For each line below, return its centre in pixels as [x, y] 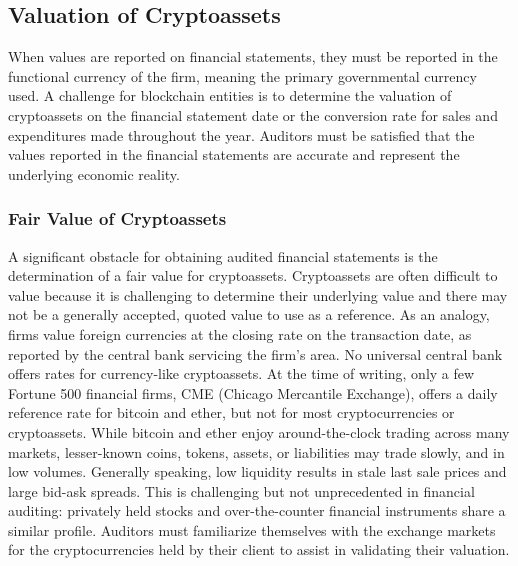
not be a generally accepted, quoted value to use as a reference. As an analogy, [249, 314]
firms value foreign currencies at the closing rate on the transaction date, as [240, 333]
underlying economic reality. [94, 173]
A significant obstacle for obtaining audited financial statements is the [223, 255]
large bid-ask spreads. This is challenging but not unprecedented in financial [241, 490]
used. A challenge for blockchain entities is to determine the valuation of [230, 95]
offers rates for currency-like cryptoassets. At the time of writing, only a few [241, 373]
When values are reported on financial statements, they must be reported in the [253, 56]
